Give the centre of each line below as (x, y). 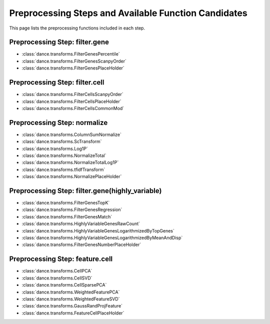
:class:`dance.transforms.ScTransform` (62, 141)
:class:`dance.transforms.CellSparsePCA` (64, 285)
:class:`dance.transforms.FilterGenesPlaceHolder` (73, 68)
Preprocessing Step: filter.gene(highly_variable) (85, 191)
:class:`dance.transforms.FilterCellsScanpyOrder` (72, 94)
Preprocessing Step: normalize (58, 122)
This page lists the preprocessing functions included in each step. (77, 28)
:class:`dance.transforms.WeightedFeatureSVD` (71, 299)
